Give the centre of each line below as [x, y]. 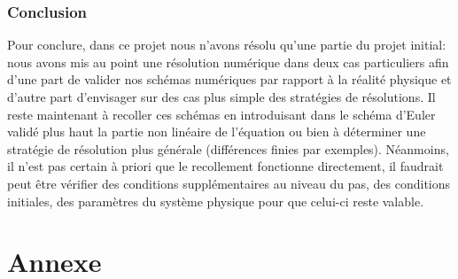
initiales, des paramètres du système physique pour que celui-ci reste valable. [216, 201]
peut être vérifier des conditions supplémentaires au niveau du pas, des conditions [229, 183]
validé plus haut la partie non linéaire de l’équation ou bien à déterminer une [217, 132]
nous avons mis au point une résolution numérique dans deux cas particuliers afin [228, 62]
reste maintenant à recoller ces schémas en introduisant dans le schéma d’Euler [221, 114]
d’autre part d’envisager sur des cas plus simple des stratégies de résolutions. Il [221, 97]
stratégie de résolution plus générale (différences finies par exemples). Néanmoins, [228, 148]
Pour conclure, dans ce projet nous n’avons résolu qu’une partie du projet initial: [227, 45]
